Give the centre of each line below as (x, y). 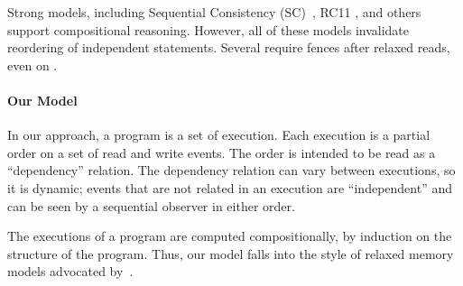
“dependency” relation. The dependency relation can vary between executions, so (231, 170)
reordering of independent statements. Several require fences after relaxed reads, (229, 47)
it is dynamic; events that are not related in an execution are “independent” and (230, 187)
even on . (32, 65)
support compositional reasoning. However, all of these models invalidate (208, 29)
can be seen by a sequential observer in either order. (151, 205)
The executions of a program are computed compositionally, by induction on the (230, 236)
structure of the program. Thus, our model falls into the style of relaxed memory (231, 253)
